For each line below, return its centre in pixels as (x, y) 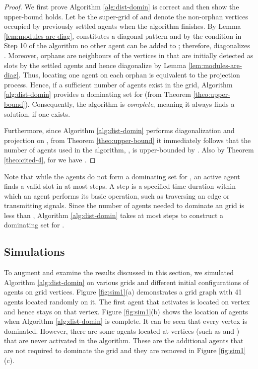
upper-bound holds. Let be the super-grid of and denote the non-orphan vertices (126, 16)
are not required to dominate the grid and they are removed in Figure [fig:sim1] (125, 350)
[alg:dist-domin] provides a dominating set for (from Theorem (97, 94)
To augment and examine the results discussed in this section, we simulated (119, 272)
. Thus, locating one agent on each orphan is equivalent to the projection (129, 75)
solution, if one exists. (37, 113)
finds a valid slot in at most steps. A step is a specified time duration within (120, 186)
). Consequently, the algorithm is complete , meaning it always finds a (130, 104)
